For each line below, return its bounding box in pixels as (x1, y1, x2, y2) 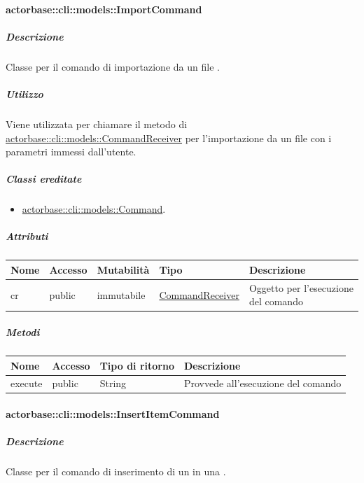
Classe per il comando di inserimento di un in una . (6, 464, 226, 479)
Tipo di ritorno (99, 358, 174, 372)
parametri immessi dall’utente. (6, 144, 136, 159)
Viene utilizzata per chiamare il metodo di (6, 116, 188, 131)
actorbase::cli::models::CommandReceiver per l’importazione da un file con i (6, 130, 332, 145)
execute (10, 376, 43, 391)
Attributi (6, 229, 48, 244)
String (99, 376, 127, 391)
